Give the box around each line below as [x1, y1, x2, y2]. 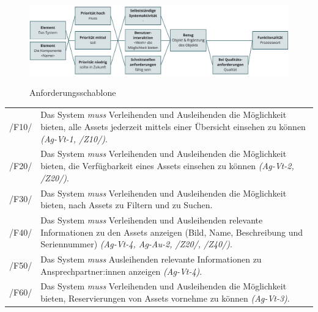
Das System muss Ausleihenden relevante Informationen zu [40, 252, 262, 265]
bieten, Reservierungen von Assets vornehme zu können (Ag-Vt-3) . [40, 292, 290, 305]
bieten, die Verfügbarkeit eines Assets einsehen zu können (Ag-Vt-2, [40, 159, 294, 172]
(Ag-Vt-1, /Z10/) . [40, 132, 108, 145]
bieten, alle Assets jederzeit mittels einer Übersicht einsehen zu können [40, 120, 306, 133]
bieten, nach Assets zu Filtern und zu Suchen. [40, 198, 213, 211]
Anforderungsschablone [29, 86, 116, 99]
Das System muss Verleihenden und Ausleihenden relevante [40, 213, 263, 226]
